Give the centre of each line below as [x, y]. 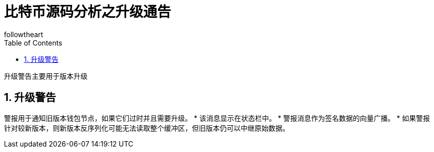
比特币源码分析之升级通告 [88, 12]
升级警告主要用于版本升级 [46, 76]
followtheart [24, 34]
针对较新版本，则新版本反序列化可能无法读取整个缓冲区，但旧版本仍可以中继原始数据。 [147, 128]
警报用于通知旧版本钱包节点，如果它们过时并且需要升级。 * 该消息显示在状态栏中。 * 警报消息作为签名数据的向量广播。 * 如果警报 [217, 118]
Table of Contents [33, 43]
